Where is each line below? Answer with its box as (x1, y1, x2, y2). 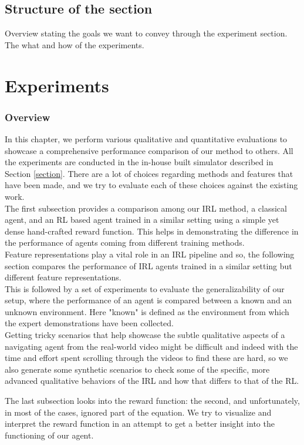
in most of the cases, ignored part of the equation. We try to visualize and (5, 406, 272, 418)
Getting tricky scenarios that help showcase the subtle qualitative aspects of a (5, 329, 285, 341)
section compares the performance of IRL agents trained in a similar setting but (5, 259, 292, 272)
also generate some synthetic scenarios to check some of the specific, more (5, 363, 270, 375)
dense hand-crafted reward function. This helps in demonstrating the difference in (5, 225, 299, 237)
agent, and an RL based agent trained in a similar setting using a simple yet (5, 213, 279, 226)
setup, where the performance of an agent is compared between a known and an (5, 294, 292, 306)
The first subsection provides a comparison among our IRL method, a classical (5, 202, 287, 214)
